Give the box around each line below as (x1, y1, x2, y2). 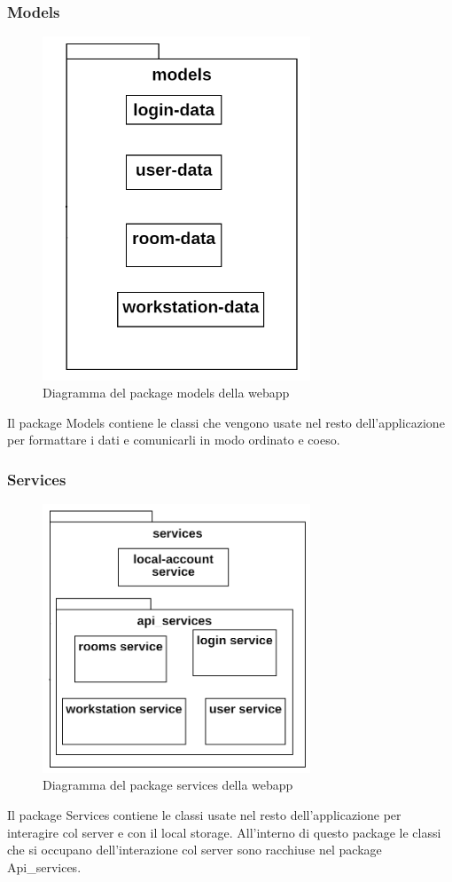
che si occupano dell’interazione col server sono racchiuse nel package (7, 840, 382, 859)
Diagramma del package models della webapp (43, 383, 290, 402)
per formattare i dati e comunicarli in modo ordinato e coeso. (7, 430, 340, 449)
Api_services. (7, 857, 82, 876)
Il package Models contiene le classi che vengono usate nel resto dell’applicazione (7, 413, 445, 431)
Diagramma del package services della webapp (43, 776, 293, 794)
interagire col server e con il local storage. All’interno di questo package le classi (7, 823, 441, 841)
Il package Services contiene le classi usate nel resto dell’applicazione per (7, 806, 401, 824)
